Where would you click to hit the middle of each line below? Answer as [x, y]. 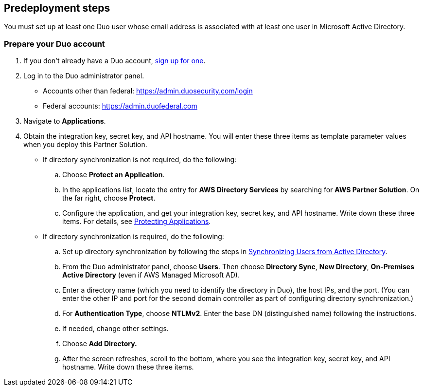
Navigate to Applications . [65, 121]
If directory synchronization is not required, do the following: [140, 160]
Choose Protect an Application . [114, 175]
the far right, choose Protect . [109, 198]
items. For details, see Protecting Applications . [137, 222]
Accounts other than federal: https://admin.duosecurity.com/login [148, 91]
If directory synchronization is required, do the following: [133, 237]
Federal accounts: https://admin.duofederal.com [120, 106]
